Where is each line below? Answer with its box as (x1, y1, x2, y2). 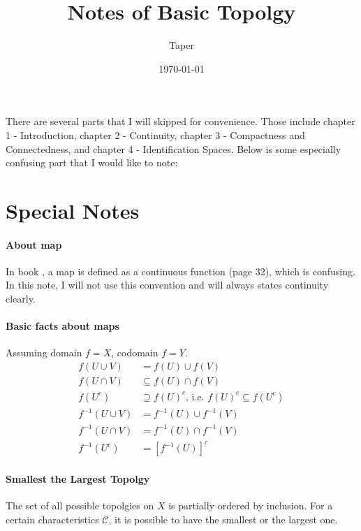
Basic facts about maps (6, 319, 119, 333)
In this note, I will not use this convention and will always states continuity (6, 277, 329, 292)
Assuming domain (6, 345, 82, 360)
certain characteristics (6, 511, 99, 526)
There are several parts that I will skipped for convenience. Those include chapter (6, 114, 355, 129)
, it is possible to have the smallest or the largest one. (108, 511, 338, 526)
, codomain (111, 345, 159, 360)
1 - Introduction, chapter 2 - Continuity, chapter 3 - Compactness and (6, 127, 305, 142)
